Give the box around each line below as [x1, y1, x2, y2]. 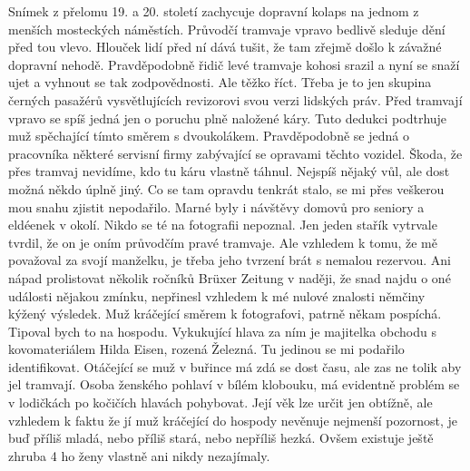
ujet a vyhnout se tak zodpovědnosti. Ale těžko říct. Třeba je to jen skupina [8, 73, 432, 92]
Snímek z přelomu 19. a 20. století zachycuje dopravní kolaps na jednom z [8, 2, 419, 20]
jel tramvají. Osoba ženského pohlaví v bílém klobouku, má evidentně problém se [8, 375, 460, 394]
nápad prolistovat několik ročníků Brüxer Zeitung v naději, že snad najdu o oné [8, 268, 451, 287]
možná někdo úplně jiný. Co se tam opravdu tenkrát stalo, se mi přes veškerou [8, 179, 445, 198]
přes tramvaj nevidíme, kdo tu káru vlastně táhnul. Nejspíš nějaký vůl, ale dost [8, 162, 450, 181]
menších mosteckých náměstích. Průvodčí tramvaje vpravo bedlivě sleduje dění [8, 19, 446, 38]
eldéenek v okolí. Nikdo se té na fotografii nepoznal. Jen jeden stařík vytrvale [8, 215, 437, 234]
